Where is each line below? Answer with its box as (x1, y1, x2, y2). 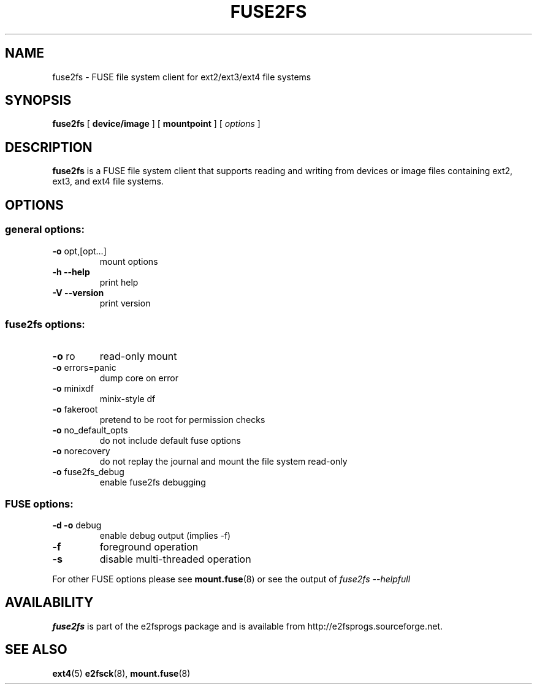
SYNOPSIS (5, 93, 72, 108)
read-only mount (99, 350, 177, 363)
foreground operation (99, 541, 199, 553)
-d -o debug (52, 520, 102, 530)
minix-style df (99, 394, 156, 405)
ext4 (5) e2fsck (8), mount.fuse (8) (52, 668, 191, 679)
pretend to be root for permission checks (99, 414, 265, 425)
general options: (5, 223, 85, 236)
